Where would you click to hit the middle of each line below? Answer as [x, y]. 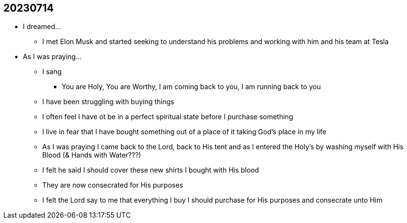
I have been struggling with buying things [108, 102]
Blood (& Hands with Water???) [92, 155]
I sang [52, 72]
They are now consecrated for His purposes [113, 185]
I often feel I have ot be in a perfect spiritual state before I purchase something [168, 117]
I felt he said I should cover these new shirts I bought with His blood [151, 170]
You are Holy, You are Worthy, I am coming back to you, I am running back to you [191, 87]
